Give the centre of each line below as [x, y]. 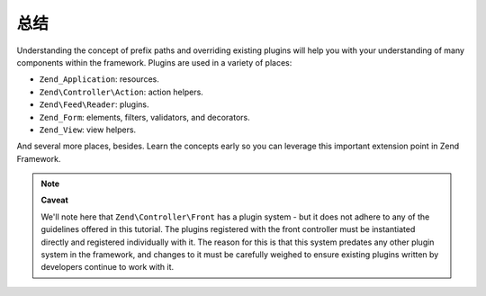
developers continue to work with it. [108, 267]
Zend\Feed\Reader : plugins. [94, 104]
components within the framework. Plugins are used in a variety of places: [154, 62]
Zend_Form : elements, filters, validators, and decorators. [145, 117]
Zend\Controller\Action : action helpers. [121, 92]
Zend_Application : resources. [99, 79]
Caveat [55, 200]
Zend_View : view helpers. [88, 130]
